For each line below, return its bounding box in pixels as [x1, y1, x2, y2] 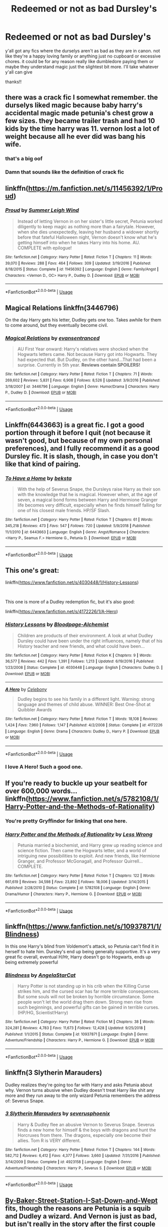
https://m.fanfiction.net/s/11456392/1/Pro [28, 184, 163, 193]
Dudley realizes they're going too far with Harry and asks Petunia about [5, 1082, 152, 1088]
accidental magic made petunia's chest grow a [5, 109, 153, 118]
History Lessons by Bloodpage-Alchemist [5, 621, 109, 628]
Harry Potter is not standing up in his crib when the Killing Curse [17, 983, 150, 989]
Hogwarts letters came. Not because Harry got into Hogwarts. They [17, 351, 157, 357]
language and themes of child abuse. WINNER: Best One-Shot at [17, 701, 151, 707]
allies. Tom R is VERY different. [17, 1137, 81, 1143]
